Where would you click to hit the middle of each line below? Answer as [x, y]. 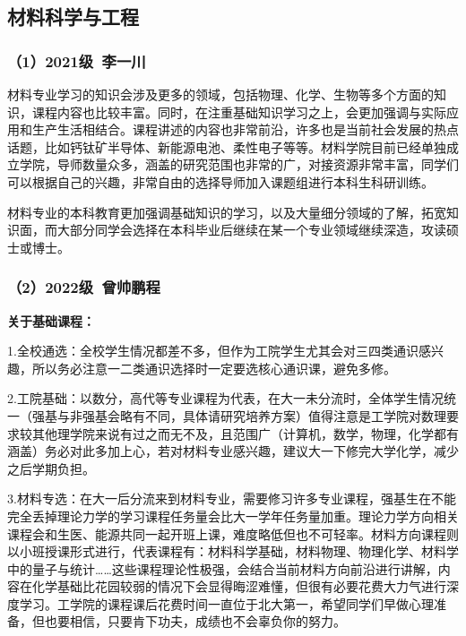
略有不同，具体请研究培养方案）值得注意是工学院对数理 [283, 415]
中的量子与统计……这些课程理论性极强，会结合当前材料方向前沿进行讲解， [223, 568]
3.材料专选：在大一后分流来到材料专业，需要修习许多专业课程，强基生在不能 [232, 498]
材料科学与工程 [73, 17]
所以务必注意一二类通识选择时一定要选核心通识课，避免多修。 [214, 368]
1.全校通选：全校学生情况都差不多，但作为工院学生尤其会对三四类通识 [213, 351]
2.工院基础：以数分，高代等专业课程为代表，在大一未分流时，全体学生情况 [225, 398]
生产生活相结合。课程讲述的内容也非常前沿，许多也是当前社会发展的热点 [245, 129]
